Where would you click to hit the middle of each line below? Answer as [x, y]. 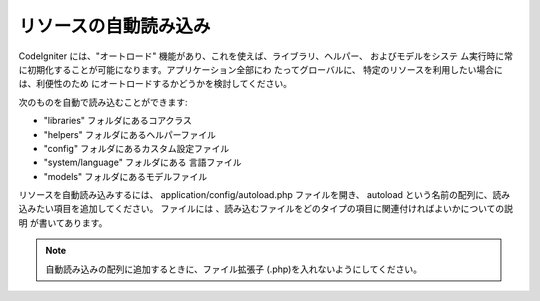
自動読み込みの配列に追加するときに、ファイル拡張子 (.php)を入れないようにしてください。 [234, 269]
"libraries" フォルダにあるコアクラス [117, 121]
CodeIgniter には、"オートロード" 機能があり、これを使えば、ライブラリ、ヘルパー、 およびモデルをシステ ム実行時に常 [266, 56]
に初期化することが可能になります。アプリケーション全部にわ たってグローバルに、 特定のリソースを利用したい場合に [261, 69]
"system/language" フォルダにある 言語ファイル [142, 162]
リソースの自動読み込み [114, 26]
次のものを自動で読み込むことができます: [103, 102]
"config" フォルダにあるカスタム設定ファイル [136, 148]
